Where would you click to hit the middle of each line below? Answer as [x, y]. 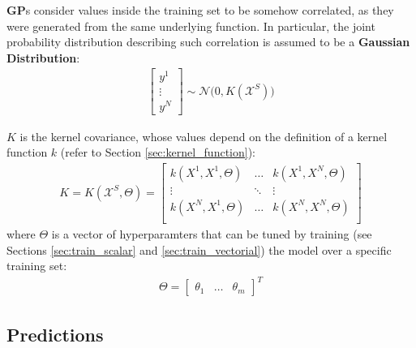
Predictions [55, 334]
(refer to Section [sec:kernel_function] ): [158, 152]
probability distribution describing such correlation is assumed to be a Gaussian [208, 42]
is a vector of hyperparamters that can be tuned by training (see [212, 234]
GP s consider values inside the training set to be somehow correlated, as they [200, 10]
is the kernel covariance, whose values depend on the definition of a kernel [204, 136]
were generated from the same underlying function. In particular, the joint [191, 26]
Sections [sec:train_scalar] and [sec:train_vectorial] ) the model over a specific [199, 249]
